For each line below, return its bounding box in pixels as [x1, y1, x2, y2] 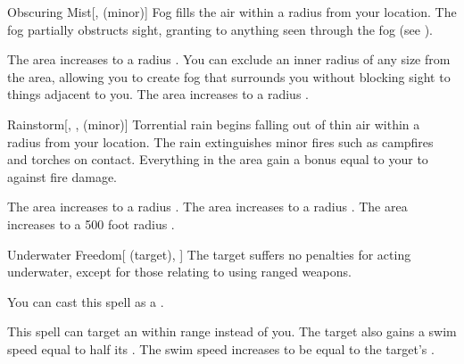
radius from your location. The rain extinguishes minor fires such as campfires [7, 132, 434, 151]
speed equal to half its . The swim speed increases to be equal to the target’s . [7, 339, 435, 358]
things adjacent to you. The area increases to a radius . [7, 85, 309, 103]
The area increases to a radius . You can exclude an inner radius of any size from [7, 50, 451, 69]
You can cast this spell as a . [7, 292, 164, 310]
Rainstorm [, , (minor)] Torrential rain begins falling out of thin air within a [7, 114, 420, 133]
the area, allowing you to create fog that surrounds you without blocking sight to [7, 67, 451, 86]
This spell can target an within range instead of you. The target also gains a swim [7, 322, 457, 341]
